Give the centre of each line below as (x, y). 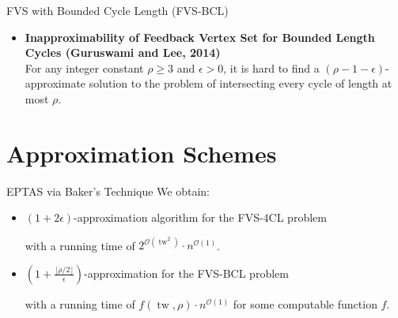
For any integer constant (84, 67)
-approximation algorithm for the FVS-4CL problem (200, 217)
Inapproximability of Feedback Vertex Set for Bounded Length (200, 37)
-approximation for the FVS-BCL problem (186, 273)
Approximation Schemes (142, 153)
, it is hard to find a (271, 67)
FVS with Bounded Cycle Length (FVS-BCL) (118, 10)
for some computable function (305, 303)
